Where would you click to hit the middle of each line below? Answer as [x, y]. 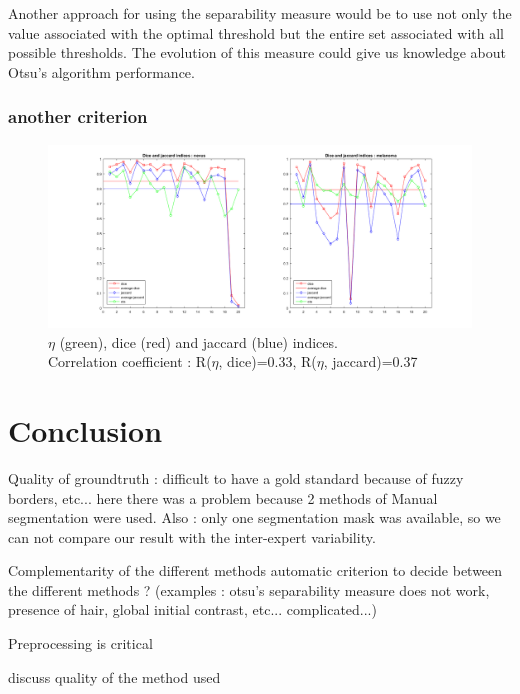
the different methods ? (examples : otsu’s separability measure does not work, [249, 589]
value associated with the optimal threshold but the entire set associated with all [256, 32]
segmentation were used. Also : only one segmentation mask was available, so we [254, 517]
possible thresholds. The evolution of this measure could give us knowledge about [257, 52]
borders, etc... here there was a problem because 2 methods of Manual [223, 497]
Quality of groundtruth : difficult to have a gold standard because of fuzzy [236, 477]
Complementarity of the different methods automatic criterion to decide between [255, 570]
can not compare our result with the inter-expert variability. [192, 536]
